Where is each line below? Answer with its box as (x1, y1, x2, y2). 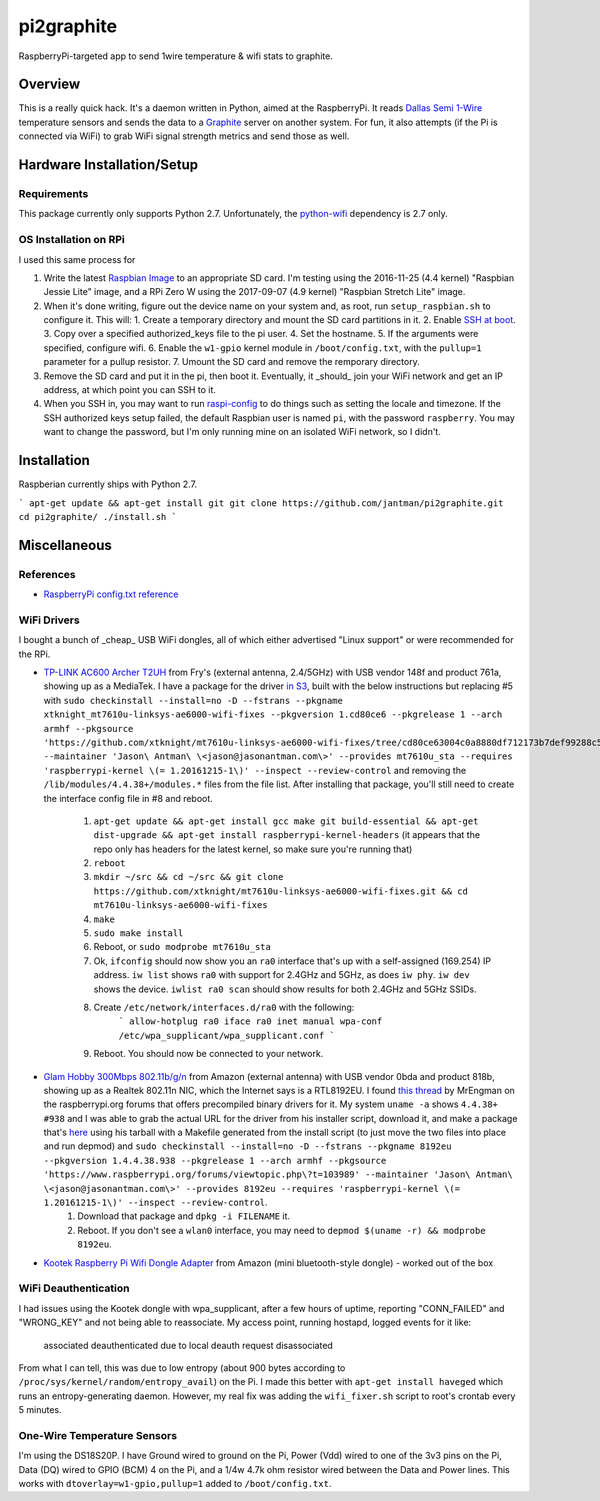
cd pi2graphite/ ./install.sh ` (18, 511, 177, 522)
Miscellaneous (18, 536, 112, 554)
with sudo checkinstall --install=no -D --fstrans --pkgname (43, 694, 344, 706)
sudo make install (93, 928, 184, 939)
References (18, 567, 76, 581)
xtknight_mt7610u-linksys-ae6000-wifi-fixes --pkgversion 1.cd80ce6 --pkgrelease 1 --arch (43, 709, 503, 720)
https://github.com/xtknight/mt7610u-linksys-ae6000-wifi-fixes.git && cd (93, 885, 469, 897)
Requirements (18, 187, 89, 201)
